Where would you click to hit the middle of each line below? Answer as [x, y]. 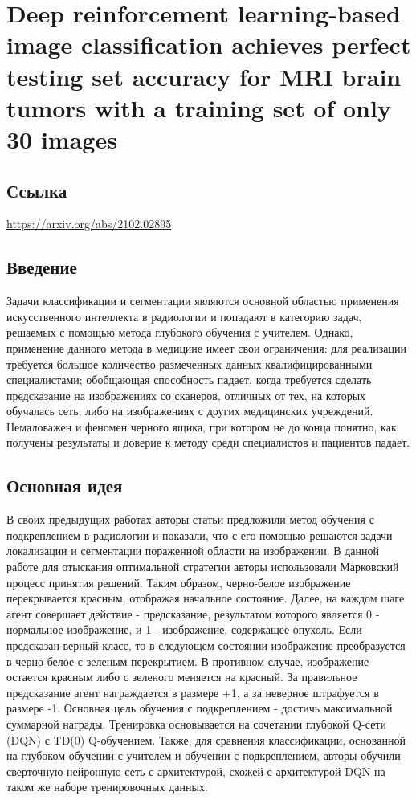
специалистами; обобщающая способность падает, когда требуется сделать [189, 380]
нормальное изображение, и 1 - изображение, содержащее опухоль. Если [184, 629]
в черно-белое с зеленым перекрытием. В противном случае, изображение [188, 661]
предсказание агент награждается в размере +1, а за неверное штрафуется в [193, 692]
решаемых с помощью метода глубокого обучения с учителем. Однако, [180, 332]
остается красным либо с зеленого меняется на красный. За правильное [182, 677]
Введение [42, 267]
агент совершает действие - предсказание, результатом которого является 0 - [193, 613]
